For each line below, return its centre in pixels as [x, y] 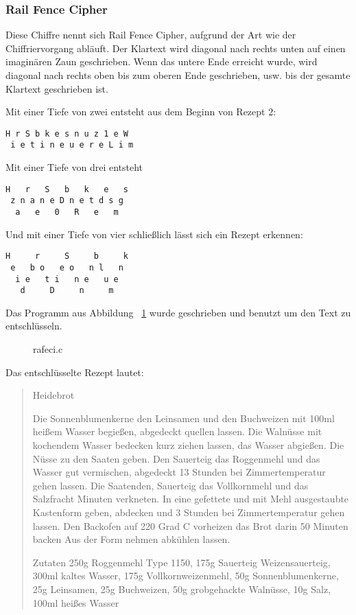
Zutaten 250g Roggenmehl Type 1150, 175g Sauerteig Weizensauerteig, [181, 562]
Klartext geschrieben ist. [57, 88]
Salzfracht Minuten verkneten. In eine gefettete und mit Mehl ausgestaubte [191, 499]
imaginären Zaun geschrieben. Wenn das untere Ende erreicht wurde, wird [162, 61]
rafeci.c [48, 349]
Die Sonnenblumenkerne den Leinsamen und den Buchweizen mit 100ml [183, 418]
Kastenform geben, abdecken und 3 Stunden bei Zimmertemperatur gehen [189, 512]
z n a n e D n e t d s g [67, 201]
